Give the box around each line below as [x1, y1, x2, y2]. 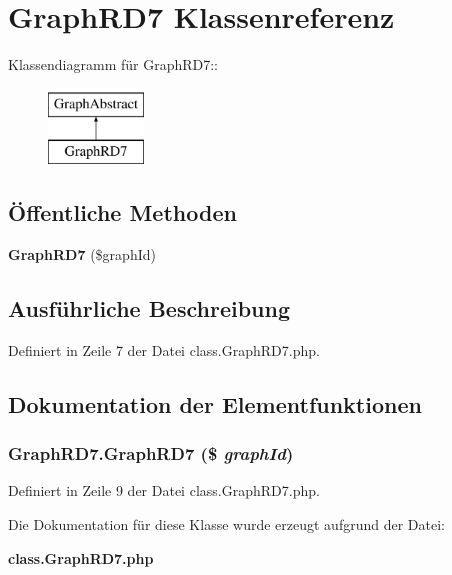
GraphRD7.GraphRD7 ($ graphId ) [8, 441, 294, 466]
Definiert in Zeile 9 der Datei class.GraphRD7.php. [8, 480, 320, 501]
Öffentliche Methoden [8, 197, 237, 228]
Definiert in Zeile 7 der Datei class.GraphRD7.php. [8, 339, 320, 360]
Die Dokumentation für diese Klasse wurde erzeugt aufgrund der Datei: [8, 514, 445, 535]
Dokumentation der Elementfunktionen [8, 388, 422, 419]
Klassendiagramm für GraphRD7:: [8, 54, 219, 75]
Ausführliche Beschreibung [8, 293, 290, 324]
